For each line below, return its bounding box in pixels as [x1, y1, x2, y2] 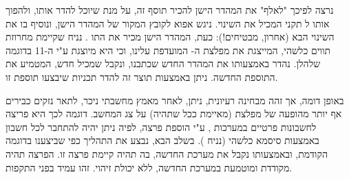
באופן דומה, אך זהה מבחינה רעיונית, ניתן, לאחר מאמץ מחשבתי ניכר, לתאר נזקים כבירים [6, 93, 344, 107]
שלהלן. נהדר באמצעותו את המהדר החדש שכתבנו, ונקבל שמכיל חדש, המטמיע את [6, 56, 321, 71]
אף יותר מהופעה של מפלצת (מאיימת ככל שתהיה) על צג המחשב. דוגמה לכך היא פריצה [6, 106, 342, 121]
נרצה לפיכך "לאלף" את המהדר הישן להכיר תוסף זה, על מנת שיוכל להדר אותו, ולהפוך [6, 3, 334, 16]
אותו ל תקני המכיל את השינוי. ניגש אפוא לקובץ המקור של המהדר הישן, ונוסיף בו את [6, 16, 330, 30]
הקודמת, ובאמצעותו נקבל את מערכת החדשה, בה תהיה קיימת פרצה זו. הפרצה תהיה [6, 146, 328, 160]
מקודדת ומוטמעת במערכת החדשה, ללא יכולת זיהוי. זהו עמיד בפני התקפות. [6, 160, 293, 174]
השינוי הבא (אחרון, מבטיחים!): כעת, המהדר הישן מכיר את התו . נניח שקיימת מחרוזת [6, 29, 335, 44]
